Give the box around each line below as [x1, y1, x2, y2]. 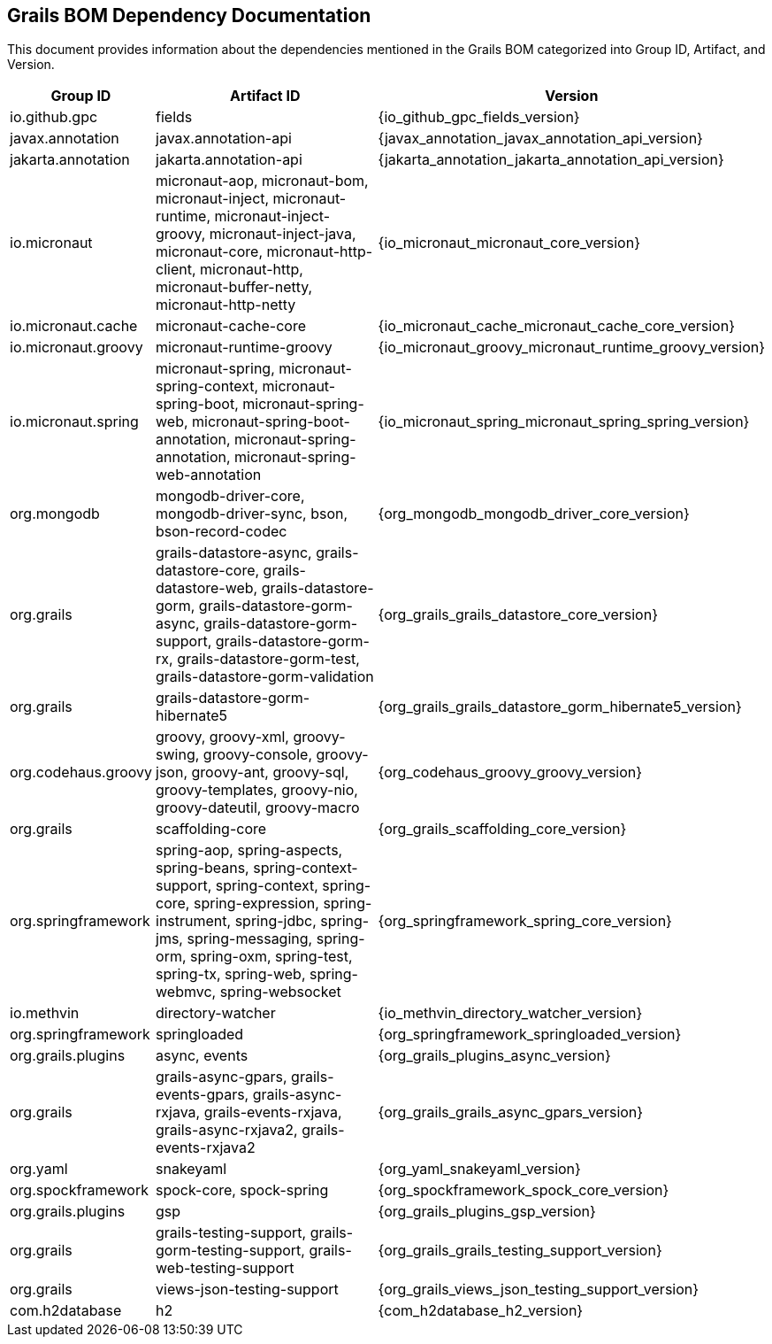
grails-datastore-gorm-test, [177, 650, 360, 668]
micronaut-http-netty [156, 296, 296, 314]
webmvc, [156, 983, 217, 1001]
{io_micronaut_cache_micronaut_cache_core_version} [378, 317, 735, 336]
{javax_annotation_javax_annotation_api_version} [378, 129, 703, 148]
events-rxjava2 [156, 1139, 256, 1157]
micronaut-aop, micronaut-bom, [156, 172, 369, 190]
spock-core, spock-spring [156, 1181, 329, 1200]
